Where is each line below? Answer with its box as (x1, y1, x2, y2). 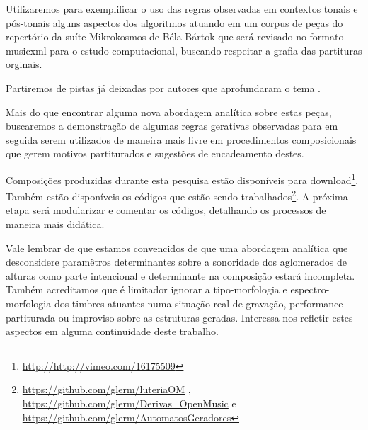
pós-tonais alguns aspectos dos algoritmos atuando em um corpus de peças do (6, 15, 343, 30)
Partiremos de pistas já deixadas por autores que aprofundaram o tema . (6, 80, 321, 95)
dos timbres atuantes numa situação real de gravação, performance (54, 296, 343, 310)
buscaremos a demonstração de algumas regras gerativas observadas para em (6, 118, 338, 133)
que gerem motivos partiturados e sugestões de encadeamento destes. (6, 146, 304, 161)
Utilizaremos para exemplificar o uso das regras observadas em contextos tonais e (6, 1, 358, 16)
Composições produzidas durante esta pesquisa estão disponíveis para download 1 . (6, 170, 359, 187)
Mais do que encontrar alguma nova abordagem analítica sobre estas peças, (6, 104, 332, 119)
